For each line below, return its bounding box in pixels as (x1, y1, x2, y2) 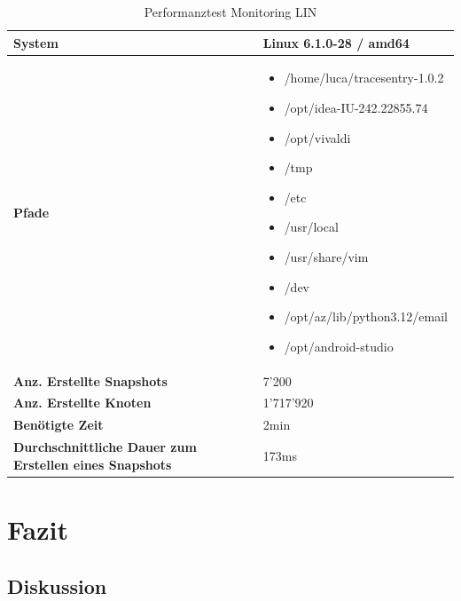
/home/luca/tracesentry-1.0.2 (284, 68, 444, 87)
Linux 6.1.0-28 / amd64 (262, 33, 410, 51)
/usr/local (284, 217, 339, 236)
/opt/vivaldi (284, 128, 351, 146)
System (13, 33, 59, 51)
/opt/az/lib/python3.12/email (284, 307, 448, 326)
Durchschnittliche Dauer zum (13, 438, 197, 456)
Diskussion (7, 572, 107, 599)
